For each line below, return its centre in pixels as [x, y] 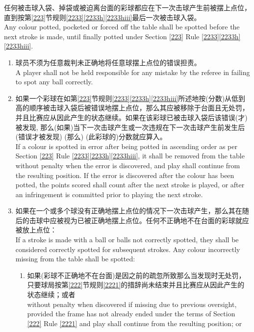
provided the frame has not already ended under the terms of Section [131, 314]
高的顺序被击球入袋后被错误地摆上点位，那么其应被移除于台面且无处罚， [132, 108]
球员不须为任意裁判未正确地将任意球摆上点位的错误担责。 [108, 62]
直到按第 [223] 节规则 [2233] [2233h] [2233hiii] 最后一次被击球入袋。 [102, 17]
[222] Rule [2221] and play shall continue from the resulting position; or [134, 323]
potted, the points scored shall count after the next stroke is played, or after [130, 185]
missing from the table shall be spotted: [75, 259]
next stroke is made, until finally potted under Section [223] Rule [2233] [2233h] [122, 36]
